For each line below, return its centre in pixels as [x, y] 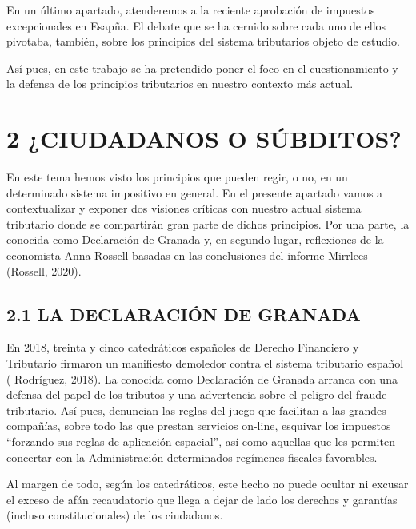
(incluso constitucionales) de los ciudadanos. [115, 515]
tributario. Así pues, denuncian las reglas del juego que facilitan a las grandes [196, 410]
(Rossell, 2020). [44, 270]
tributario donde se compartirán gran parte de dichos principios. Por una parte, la [208, 223]
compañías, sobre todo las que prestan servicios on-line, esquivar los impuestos [199, 426]
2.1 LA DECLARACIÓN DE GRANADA [184, 314]
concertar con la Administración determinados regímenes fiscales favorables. [192, 457]
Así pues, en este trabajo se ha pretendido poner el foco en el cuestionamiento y [202, 68]
